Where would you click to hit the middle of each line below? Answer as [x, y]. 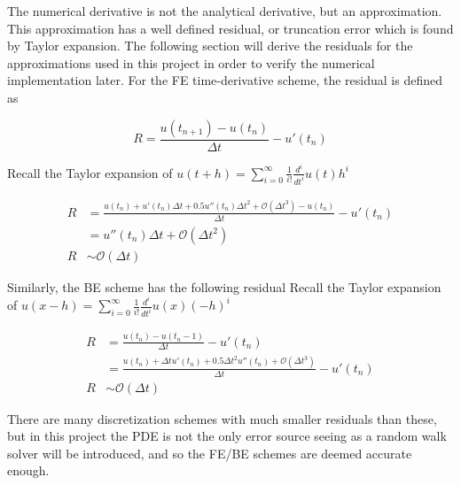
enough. [28, 470]
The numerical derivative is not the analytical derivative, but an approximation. [225, 11]
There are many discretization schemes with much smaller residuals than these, [222, 418]
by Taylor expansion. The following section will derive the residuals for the [210, 46]
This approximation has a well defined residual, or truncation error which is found [230, 28]
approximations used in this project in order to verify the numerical [191, 62]
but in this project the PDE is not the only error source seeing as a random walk [227, 436]
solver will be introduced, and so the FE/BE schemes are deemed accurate [210, 453]
